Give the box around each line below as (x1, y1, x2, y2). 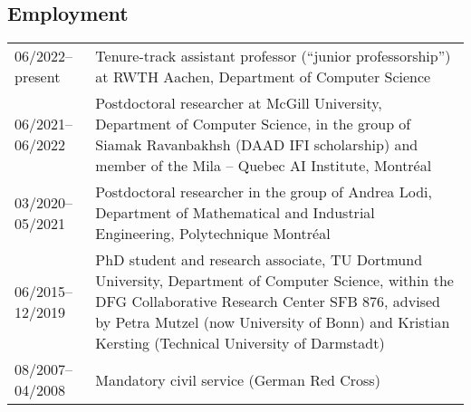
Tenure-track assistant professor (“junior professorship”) (95, 45, 451, 67)
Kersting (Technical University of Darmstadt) (95, 332, 385, 354)
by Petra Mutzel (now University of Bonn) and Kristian (95, 311, 450, 333)
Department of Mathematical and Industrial (95, 202, 375, 224)
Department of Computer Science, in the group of (95, 113, 411, 135)
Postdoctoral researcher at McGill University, (95, 92, 382, 114)
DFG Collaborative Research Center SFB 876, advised (95, 291, 440, 312)
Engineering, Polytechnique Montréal (95, 223, 331, 244)
